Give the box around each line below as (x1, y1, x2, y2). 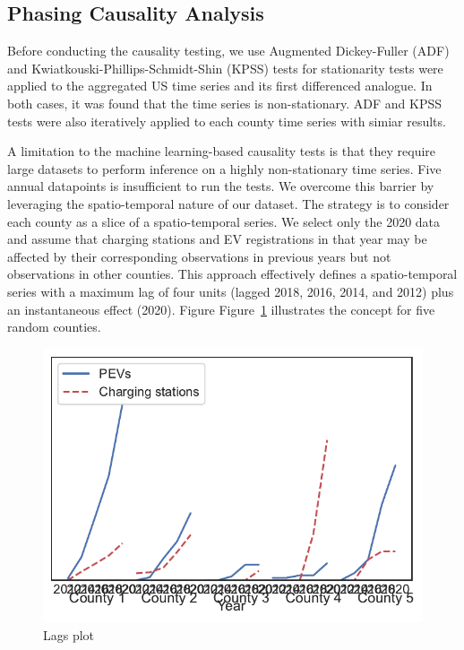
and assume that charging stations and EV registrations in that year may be (7, 230, 427, 248)
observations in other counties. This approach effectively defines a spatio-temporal (7, 264, 458, 283)
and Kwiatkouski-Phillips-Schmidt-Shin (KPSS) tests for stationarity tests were (7, 58, 443, 77)
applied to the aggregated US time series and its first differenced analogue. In (7, 76, 433, 95)
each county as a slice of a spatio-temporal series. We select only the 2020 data (7, 212, 441, 230)
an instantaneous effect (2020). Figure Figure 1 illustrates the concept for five (7, 299, 435, 318)
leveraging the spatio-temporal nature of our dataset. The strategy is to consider (7, 194, 450, 212)
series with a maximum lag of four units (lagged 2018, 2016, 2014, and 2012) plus (7, 282, 454, 300)
